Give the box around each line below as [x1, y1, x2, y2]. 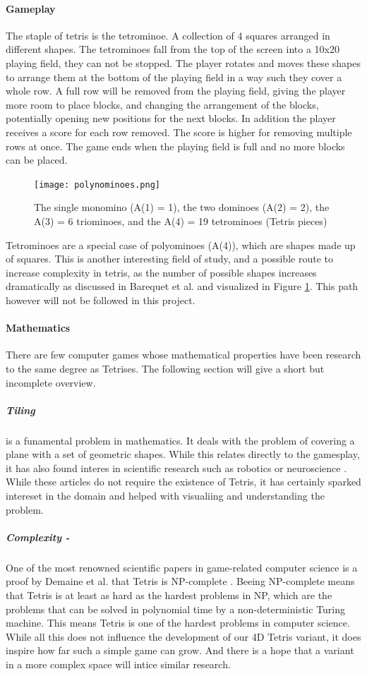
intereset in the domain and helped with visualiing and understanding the [6, 488, 325, 503]
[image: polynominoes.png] [34, 179, 160, 190]
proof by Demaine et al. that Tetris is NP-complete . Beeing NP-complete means [6, 574, 355, 589]
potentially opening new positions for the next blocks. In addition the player [6, 111, 336, 126]
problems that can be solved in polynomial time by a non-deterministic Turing [6, 601, 346, 616]
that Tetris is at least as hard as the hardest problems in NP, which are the [6, 588, 332, 602]
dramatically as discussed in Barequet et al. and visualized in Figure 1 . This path [6, 279, 359, 294]
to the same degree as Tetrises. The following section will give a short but [6, 361, 325, 375]
